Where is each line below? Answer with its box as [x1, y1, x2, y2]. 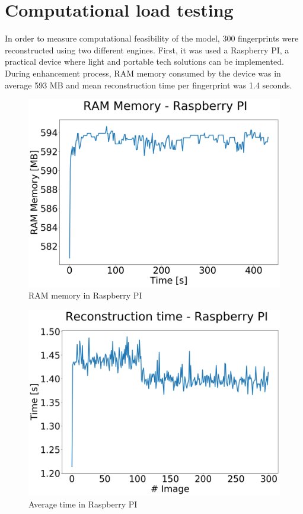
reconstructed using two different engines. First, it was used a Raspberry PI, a [5, 43, 289, 56]
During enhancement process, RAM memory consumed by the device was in [5, 66, 281, 79]
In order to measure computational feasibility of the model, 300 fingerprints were [5, 32, 299, 45]
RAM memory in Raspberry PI [28, 289, 142, 302]
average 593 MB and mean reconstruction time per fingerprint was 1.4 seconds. [5, 78, 292, 91]
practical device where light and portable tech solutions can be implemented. [5, 55, 284, 68]
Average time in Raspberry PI [28, 497, 138, 510]
